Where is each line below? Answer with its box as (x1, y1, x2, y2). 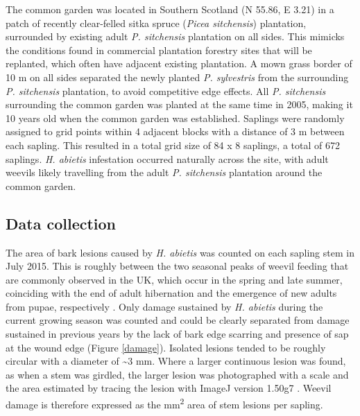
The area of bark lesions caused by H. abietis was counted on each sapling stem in (6, 245, 354, 259)
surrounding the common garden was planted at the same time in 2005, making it (6, 97, 353, 112)
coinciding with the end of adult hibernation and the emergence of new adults (6, 286, 337, 300)
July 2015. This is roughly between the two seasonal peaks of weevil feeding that (6, 259, 349, 273)
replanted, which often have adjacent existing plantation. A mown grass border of (6, 56, 352, 71)
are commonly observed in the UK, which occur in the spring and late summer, (6, 272, 343, 286)
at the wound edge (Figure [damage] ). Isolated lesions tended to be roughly (6, 340, 326, 354)
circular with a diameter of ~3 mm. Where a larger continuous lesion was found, (6, 354, 346, 368)
